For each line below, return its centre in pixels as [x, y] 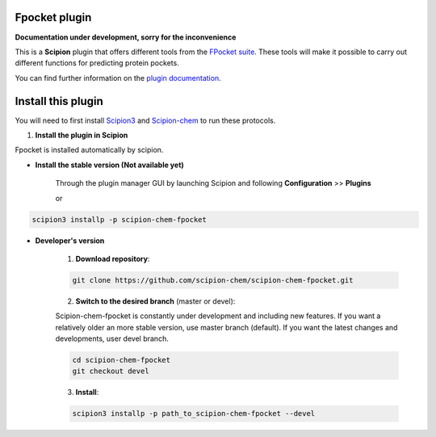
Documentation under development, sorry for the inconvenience [126, 37]
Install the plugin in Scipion [82, 135]
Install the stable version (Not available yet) [110, 165]
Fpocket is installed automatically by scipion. [89, 150]
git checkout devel [111, 371]
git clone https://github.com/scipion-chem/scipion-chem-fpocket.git [213, 280]
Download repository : [113, 258]
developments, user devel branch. [112, 338]
